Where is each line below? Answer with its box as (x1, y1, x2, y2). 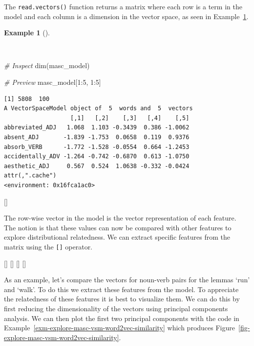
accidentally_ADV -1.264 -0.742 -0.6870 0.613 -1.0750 (4, 153, 190, 160)
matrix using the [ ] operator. (4, 241, 93, 251)
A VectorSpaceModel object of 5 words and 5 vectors (4, 105, 193, 112)
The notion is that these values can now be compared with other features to (4, 222, 232, 232)
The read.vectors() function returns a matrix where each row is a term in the (4, 1, 242, 11)
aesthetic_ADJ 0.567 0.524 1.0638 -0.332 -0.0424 (4, 162, 190, 170)
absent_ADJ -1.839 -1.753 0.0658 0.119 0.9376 (4, 134, 190, 141)
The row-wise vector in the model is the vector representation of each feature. (4, 213, 236, 223)
